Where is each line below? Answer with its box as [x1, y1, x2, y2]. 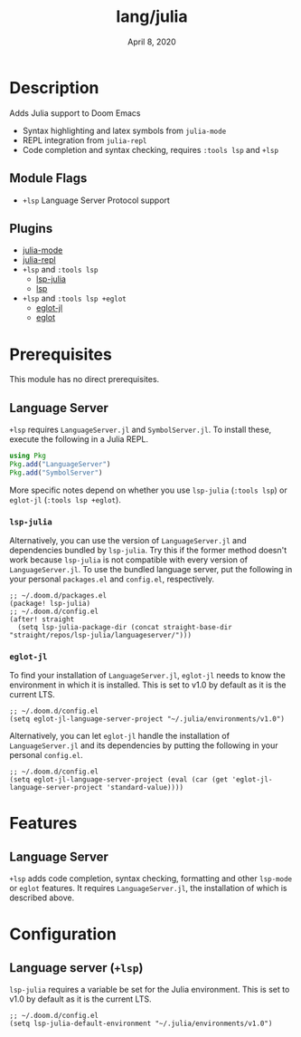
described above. [9, 892, 75, 903]
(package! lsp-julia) [9, 599, 91, 608]
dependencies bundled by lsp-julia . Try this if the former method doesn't [9, 544, 287, 555]
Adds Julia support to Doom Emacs [9, 107, 141, 119]
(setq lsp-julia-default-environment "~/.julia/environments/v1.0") [9, 1019, 273, 1029]
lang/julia [116, 6, 188, 27]
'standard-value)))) [106, 783, 183, 792]
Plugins [9, 220, 53, 236]
